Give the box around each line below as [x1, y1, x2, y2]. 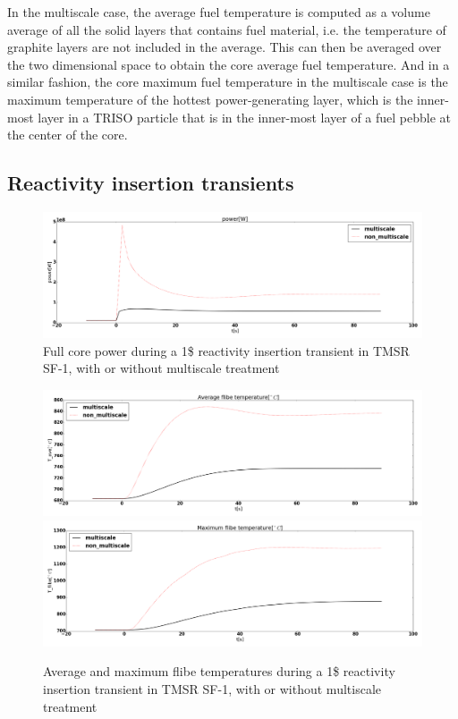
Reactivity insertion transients [7, 169, 294, 197]
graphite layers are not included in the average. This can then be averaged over [7, 38, 442, 56]
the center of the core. [7, 125, 128, 144]
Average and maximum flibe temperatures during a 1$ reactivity [43, 662, 395, 681]
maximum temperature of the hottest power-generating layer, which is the [7, 89, 413, 108]
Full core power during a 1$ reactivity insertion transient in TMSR [43, 341, 410, 359]
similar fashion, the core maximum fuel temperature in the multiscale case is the [7, 72, 448, 91]
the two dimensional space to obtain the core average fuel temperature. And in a [7, 55, 450, 73]
